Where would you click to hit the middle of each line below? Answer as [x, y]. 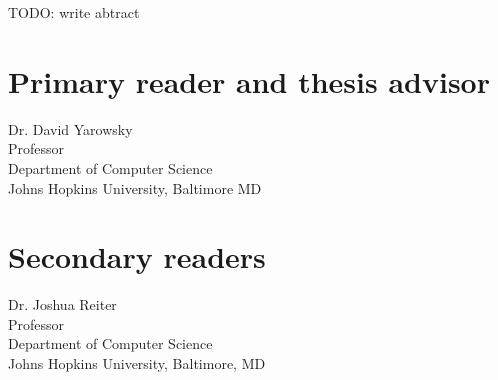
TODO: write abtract [74, 12]
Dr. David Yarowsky [70, 128]
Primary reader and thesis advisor [249, 80]
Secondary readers [137, 256]
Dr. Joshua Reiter [62, 304]
